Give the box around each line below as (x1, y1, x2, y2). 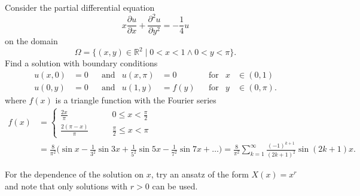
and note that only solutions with (5, 179, 128, 192)
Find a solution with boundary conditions (5, 57, 158, 69)
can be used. (152, 179, 198, 192)
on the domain (5, 35, 58, 47)
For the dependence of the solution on (5, 168, 144, 180)
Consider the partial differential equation (5, 1, 155, 13)
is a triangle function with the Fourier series (55, 93, 216, 106)
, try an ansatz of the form (151, 168, 249, 180)
